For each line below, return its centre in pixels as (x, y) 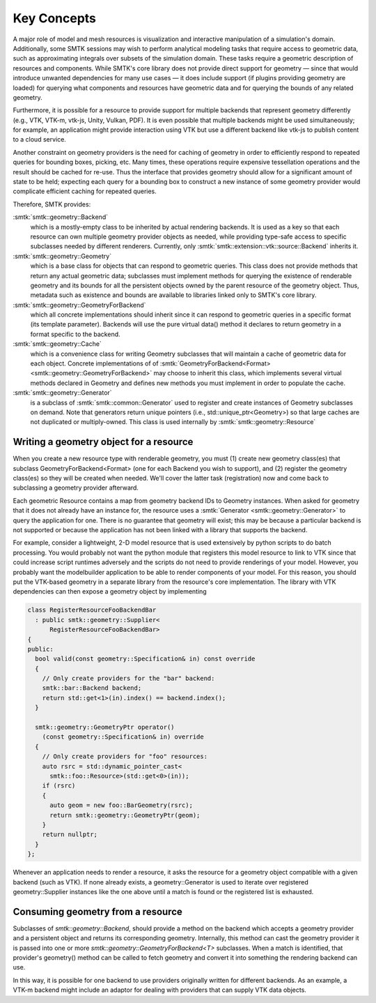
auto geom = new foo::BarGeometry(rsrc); (121, 805)
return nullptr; (70, 835)
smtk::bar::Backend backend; (92, 688)
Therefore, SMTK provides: (52, 204)
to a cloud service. (39, 139)
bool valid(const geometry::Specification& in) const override (145, 659)
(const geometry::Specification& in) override (123, 737)
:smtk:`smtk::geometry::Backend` (60, 217)
